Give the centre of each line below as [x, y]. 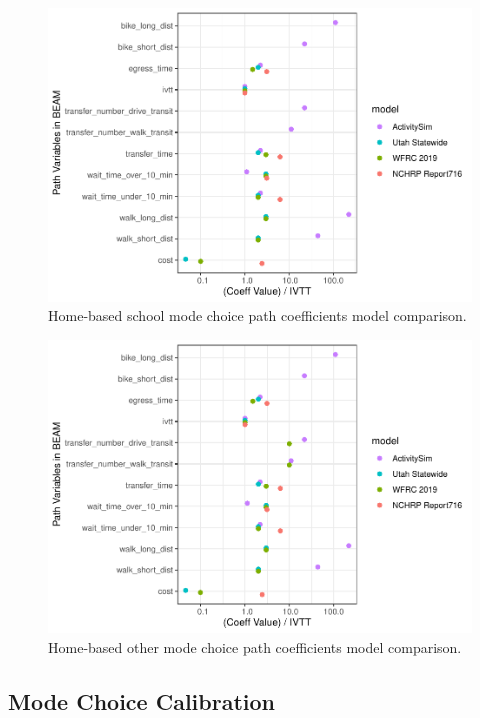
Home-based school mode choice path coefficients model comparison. [257, 315]
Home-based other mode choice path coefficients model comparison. [255, 646]
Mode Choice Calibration [141, 700]
